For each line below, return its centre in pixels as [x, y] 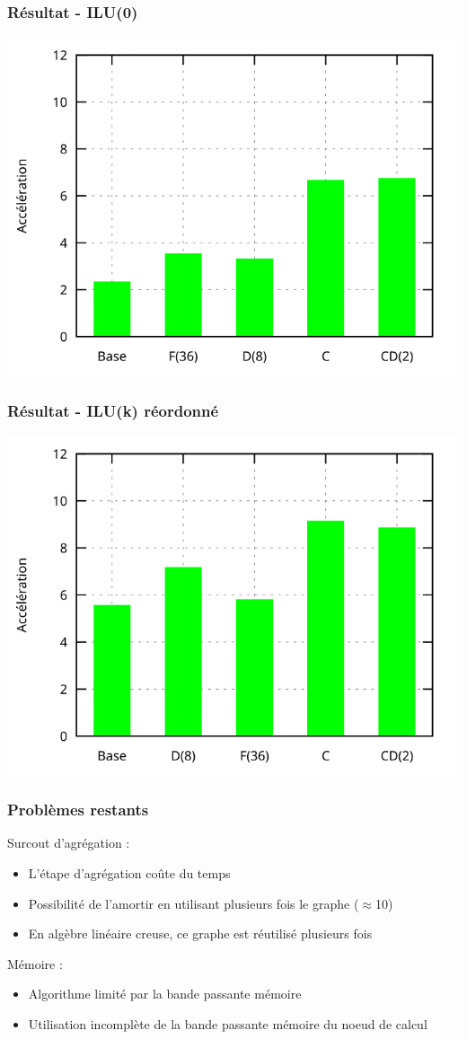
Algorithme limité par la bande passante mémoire [165, 994]
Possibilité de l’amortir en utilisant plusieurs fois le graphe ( [194, 903]
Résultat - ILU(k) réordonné [113, 410]
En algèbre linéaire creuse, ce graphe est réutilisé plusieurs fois [200, 933]
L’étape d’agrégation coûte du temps [129, 872]
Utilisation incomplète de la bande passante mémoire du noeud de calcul [228, 1023]
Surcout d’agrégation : [69, 843]
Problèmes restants [78, 810]
